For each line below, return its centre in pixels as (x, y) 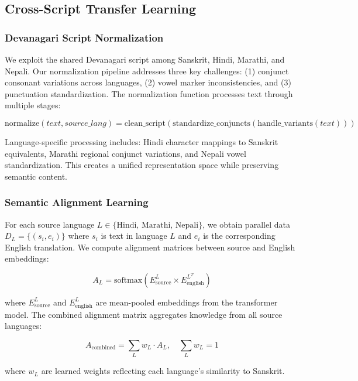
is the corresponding (239, 236)
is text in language (134, 236)
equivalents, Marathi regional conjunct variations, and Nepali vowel (125, 153)
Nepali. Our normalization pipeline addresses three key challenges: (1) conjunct (147, 71)
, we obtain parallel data (246, 224)
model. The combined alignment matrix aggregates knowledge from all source (144, 314)
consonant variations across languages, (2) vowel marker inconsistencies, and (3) (148, 82)
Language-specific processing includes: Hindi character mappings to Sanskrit (142, 141)
